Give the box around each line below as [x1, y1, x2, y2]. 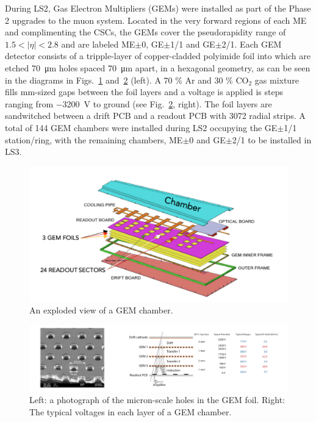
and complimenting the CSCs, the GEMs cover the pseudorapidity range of [5, 26, 286, 38]
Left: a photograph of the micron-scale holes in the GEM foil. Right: [29, 393, 285, 406]
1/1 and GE [170, 37, 215, 50]
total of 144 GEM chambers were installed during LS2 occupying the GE [5, 121, 278, 134]
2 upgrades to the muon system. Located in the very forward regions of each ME [5, 13, 307, 26]
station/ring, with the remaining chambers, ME [5, 133, 183, 146]
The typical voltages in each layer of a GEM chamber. [29, 405, 232, 418]
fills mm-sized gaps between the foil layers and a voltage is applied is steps [5, 85, 283, 98]
